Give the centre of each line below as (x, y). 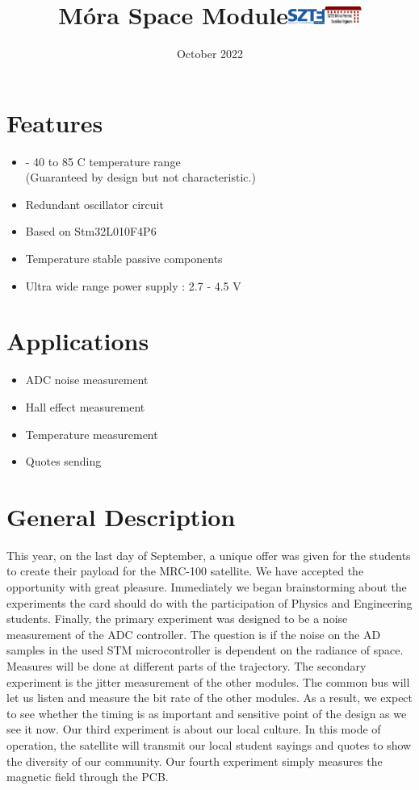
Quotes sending (63, 461)
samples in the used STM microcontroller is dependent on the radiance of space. (205, 650)
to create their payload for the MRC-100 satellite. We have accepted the (185, 571)
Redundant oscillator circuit (94, 204)
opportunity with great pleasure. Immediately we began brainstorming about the (207, 587)
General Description (121, 516)
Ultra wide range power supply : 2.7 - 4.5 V (133, 285)
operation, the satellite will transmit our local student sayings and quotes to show (209, 744)
